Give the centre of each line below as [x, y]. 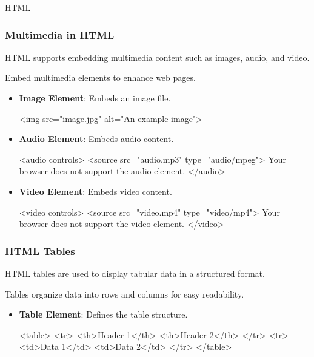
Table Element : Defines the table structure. [103, 314]
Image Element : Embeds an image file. [95, 98]
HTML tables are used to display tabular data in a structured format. [135, 273]
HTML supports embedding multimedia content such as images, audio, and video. [157, 57]
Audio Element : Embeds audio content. [96, 139]
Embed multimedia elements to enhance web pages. [100, 77]
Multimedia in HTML [60, 34]
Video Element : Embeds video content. [95, 191]
